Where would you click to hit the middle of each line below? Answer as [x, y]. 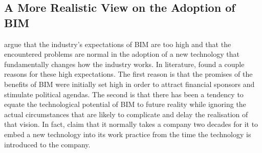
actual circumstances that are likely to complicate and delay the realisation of [126, 114]
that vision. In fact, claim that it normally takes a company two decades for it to [131, 124]
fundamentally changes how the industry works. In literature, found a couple [124, 64]
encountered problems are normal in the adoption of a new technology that [122, 54]
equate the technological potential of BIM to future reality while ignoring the [125, 104]
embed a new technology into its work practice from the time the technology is [128, 134]
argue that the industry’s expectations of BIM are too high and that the [118, 44]
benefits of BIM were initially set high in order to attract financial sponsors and [129, 84]
